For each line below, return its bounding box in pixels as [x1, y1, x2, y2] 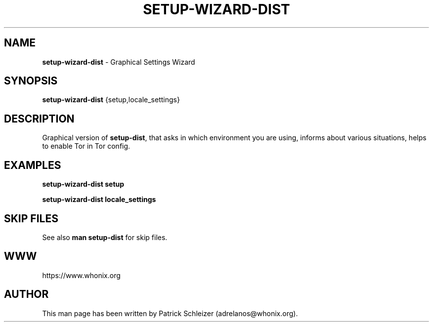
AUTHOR [4, 288, 49, 301]
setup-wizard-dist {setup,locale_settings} [42, 95, 180, 104]
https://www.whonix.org [42, 271, 121, 280]
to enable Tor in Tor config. [42, 142, 130, 151]
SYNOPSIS [4, 75, 58, 87]
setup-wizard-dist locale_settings [42, 195, 156, 204]
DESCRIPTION [4, 112, 75, 125]
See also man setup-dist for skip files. [42, 233, 168, 242]
